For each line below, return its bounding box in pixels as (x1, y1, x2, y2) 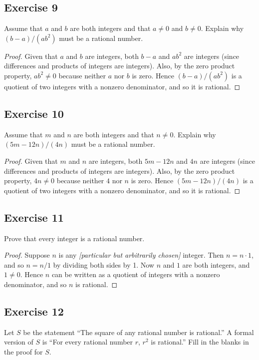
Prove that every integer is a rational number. (4, 233, 145, 243)
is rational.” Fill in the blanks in (151, 337, 249, 347)
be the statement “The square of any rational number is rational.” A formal (23, 327, 254, 337)
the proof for (4, 346, 43, 357)
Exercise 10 (4, 105, 64, 121)
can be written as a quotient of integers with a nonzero (51, 269, 220, 280)
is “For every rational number (42, 337, 133, 347)
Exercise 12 (4, 303, 64, 319)
